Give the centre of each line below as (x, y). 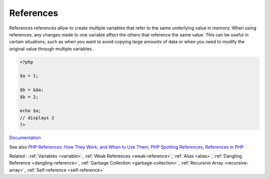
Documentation (25, 138)
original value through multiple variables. (51, 49)
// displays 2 (37, 118)
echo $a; (30, 111)
